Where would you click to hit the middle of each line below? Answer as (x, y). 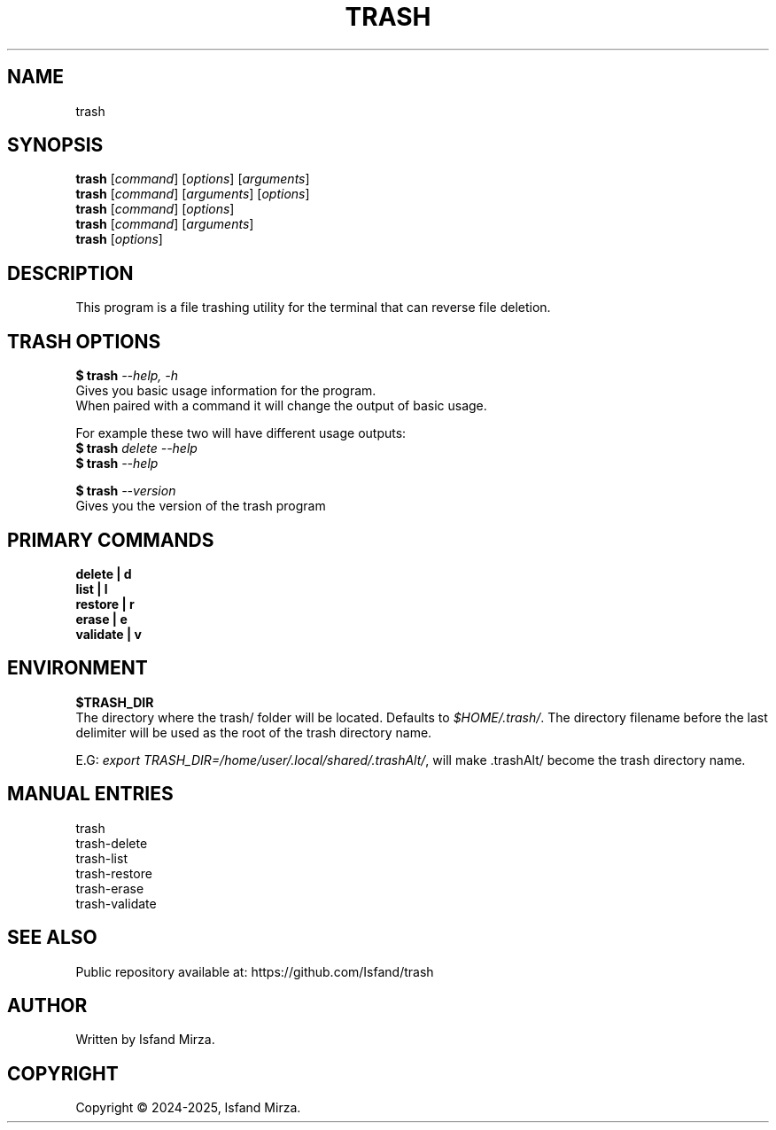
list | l (92, 588)
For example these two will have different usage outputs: (241, 433)
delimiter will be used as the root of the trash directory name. (254, 732)
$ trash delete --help (136, 448)
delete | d (104, 573)
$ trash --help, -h (127, 376)
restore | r (105, 604)
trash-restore (114, 873)
